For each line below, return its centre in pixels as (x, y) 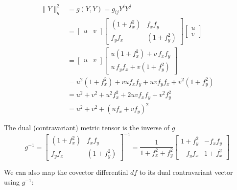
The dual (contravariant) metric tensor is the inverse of (87, 128)
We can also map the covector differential (66, 172)
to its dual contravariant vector (186, 172)
